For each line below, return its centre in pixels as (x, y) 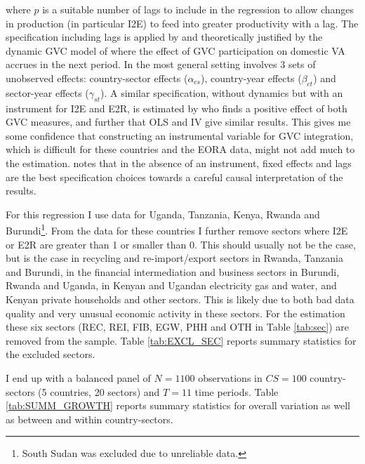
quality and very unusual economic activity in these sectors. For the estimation (175, 313)
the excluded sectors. (51, 354)
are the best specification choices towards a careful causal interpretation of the (174, 177)
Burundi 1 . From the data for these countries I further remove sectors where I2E (177, 229)
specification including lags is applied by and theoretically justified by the (164, 37)
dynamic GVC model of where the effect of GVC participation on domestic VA (175, 50)
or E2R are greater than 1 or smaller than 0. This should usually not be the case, (181, 244)
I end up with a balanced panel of (78, 377)
